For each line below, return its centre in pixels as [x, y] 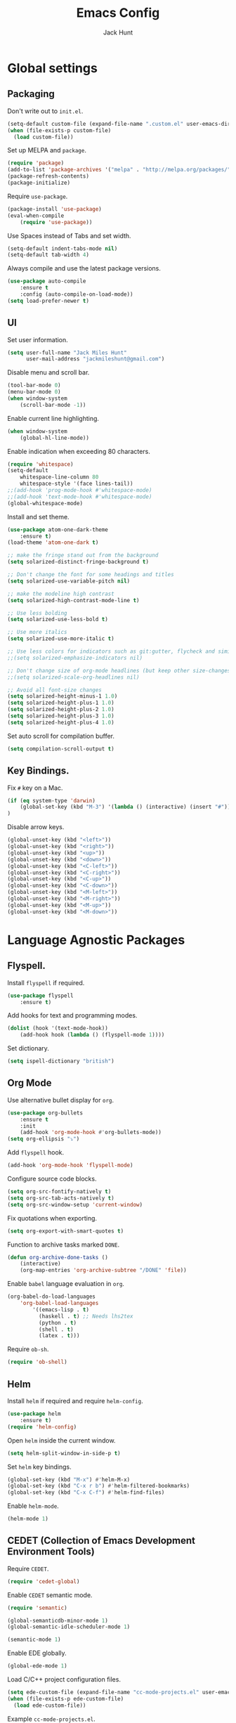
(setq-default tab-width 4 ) [48, 255]
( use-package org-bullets [45, 1113]
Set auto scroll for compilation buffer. [61, 736]
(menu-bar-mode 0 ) [34, 392]
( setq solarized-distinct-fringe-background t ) [78, 562]
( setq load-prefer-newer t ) [48, 301]
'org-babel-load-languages [59, 1303]
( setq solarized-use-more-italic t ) [61, 639]
